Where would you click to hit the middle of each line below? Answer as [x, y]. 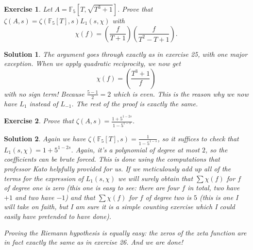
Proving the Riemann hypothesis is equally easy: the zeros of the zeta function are [125, 232]
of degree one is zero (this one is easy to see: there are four [92, 188]
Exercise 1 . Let [28, 9]
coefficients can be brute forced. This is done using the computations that [112, 159]
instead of [44, 103]
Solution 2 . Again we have [45, 138]
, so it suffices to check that [198, 138]
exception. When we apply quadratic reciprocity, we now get [93, 63]
